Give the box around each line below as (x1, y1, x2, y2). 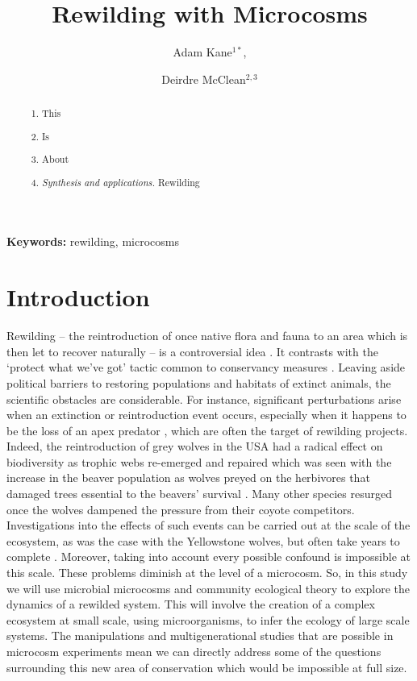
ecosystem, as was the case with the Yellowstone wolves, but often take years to (6, 532, 400, 549)
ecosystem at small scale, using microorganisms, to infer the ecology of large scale (6, 611, 410, 628)
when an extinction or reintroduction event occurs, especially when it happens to (6, 406, 407, 423)
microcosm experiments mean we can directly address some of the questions (6, 643, 382, 659)
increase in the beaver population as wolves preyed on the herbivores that (6, 469, 370, 486)
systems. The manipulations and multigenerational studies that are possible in (6, 627, 394, 644)
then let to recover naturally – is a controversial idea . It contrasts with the (6, 343, 378, 359)
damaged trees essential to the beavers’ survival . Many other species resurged (6, 485, 392, 502)
